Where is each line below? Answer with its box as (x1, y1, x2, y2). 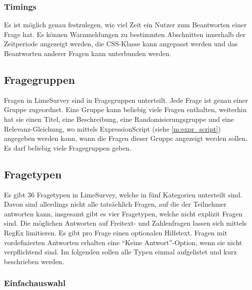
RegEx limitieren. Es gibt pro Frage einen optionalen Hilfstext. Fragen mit (4, 227, 228, 237)
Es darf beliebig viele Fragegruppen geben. (4, 142, 131, 153)
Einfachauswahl (4, 277, 66, 289)
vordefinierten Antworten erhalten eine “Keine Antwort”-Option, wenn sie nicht (4, 237, 242, 247)
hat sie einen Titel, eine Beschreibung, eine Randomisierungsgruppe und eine (4, 114, 234, 124)
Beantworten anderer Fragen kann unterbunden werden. (4, 48, 171, 58)
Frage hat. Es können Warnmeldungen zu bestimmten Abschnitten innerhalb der (4, 29, 246, 39)
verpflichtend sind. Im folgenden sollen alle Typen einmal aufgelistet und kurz (4, 247, 237, 257)
